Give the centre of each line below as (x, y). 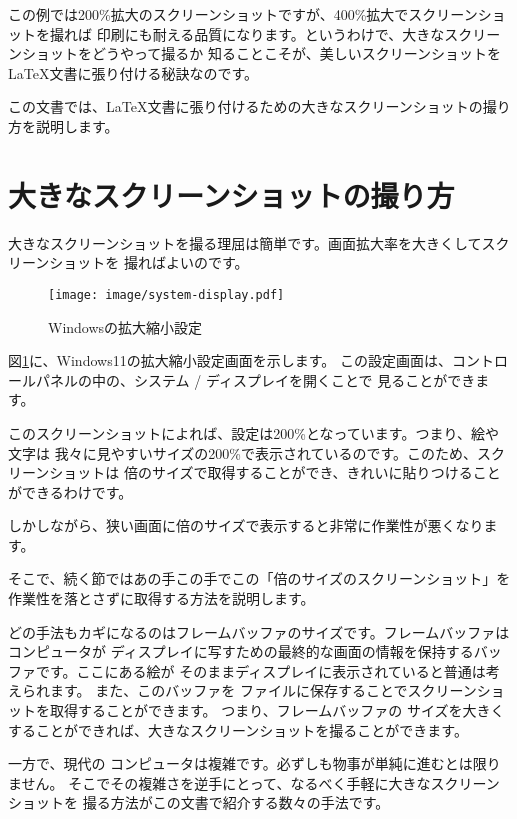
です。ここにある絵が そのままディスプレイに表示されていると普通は (260, 670)
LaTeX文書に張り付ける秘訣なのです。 (133, 72)
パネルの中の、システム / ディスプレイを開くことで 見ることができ (255, 379)
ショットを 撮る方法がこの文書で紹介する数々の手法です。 (199, 802)
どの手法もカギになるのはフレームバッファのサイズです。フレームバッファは (259, 631)
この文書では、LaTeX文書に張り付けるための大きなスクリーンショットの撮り (259, 106)
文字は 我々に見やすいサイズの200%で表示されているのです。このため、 (243, 452)
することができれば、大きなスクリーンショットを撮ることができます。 (238, 729)
